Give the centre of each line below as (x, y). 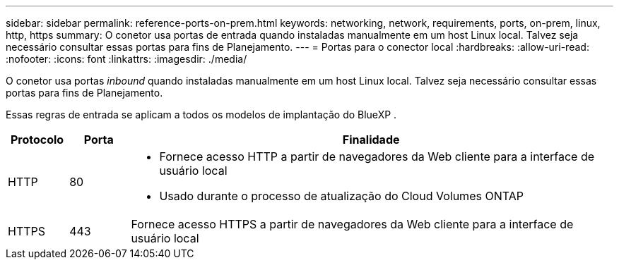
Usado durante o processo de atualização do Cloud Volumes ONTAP (341, 196)
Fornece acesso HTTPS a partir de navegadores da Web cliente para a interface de (352, 224)
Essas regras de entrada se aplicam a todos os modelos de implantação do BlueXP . (201, 115)
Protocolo (37, 140)
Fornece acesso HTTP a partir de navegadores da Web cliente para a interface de (377, 156)
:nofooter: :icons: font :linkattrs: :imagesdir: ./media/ (126, 59)
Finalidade (371, 140)
